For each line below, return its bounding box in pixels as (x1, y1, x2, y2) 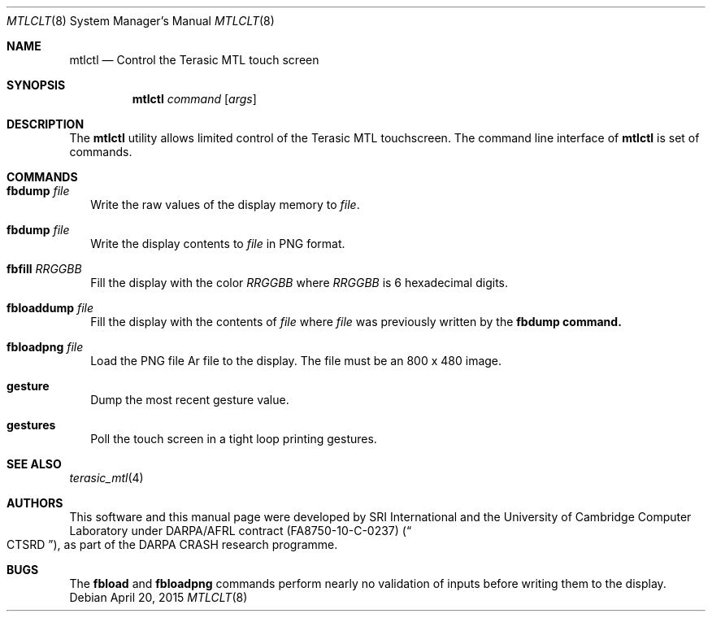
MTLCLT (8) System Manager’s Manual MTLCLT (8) (7, 14, 275, 28)
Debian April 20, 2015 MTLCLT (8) (69, 590, 248, 604)
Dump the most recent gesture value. (90, 393, 289, 407)
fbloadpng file (7, 340, 84, 354)
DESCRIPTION (7, 117, 85, 131)
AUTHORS (7, 496, 63, 510)
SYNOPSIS (7, 78, 66, 92)
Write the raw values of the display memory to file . (90, 198, 360, 211)
